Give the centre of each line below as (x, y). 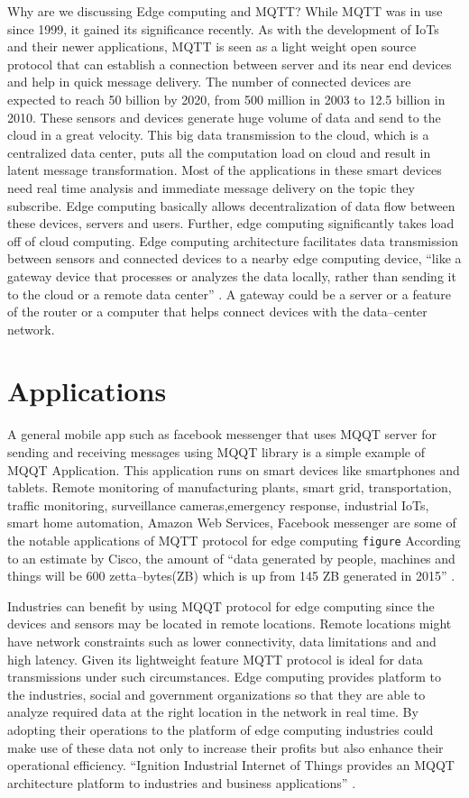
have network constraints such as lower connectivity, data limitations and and (222, 641)
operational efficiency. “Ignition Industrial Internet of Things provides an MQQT (231, 765)
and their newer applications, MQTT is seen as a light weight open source (212, 46)
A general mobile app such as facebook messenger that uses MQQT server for (222, 434)
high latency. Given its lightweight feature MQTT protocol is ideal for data (215, 659)
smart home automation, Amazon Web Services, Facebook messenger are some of (232, 523)
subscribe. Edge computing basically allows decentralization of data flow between (231, 205)
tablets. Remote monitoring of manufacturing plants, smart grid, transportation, (230, 487)
